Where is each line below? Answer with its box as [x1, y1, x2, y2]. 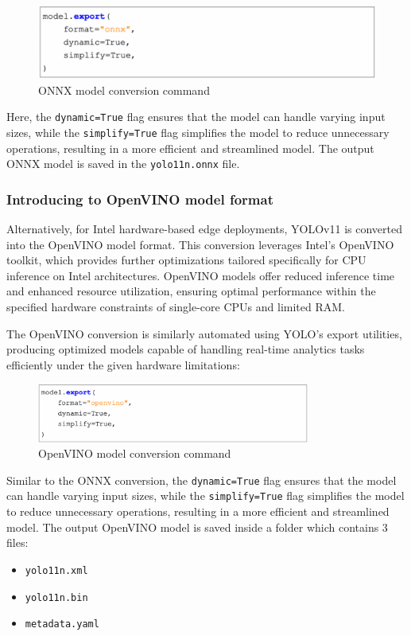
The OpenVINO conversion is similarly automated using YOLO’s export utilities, [6, 325, 402, 341]
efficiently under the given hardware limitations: [6, 356, 240, 373]
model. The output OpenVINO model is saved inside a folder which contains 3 [6, 518, 388, 535]
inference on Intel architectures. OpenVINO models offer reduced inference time [6, 267, 395, 283]
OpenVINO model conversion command [38, 445, 231, 462]
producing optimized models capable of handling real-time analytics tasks [6, 341, 365, 357]
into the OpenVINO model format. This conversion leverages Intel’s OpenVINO [6, 236, 394, 252]
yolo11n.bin [25, 591, 88, 603]
